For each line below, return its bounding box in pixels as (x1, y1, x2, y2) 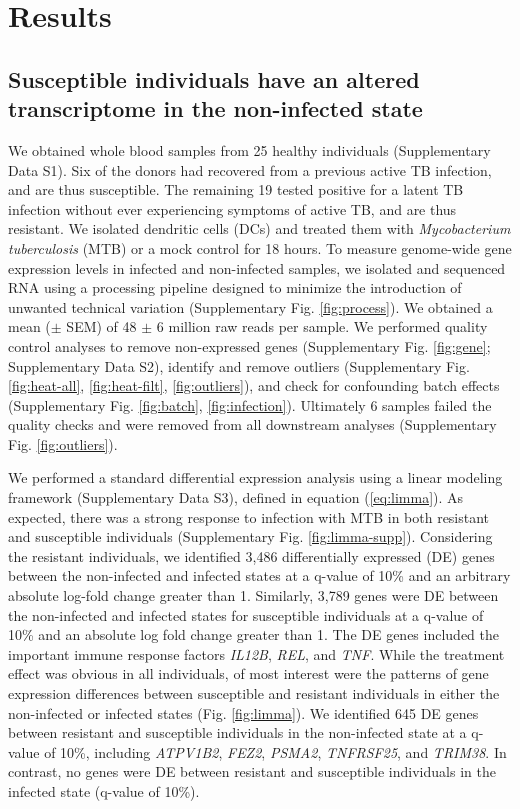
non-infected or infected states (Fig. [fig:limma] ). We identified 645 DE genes (8, 702, 479, 723)
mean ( (8, 316, 51, 337)
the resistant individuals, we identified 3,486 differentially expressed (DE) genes (8, 545, 495, 566)
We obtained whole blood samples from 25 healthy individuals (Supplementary (8, 139, 491, 160)
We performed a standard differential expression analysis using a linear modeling (8, 467, 503, 488)
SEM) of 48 (66, 316, 137, 337)
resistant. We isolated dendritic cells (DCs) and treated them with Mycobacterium (8, 218, 511, 239)
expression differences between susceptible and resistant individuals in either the (8, 683, 500, 703)
